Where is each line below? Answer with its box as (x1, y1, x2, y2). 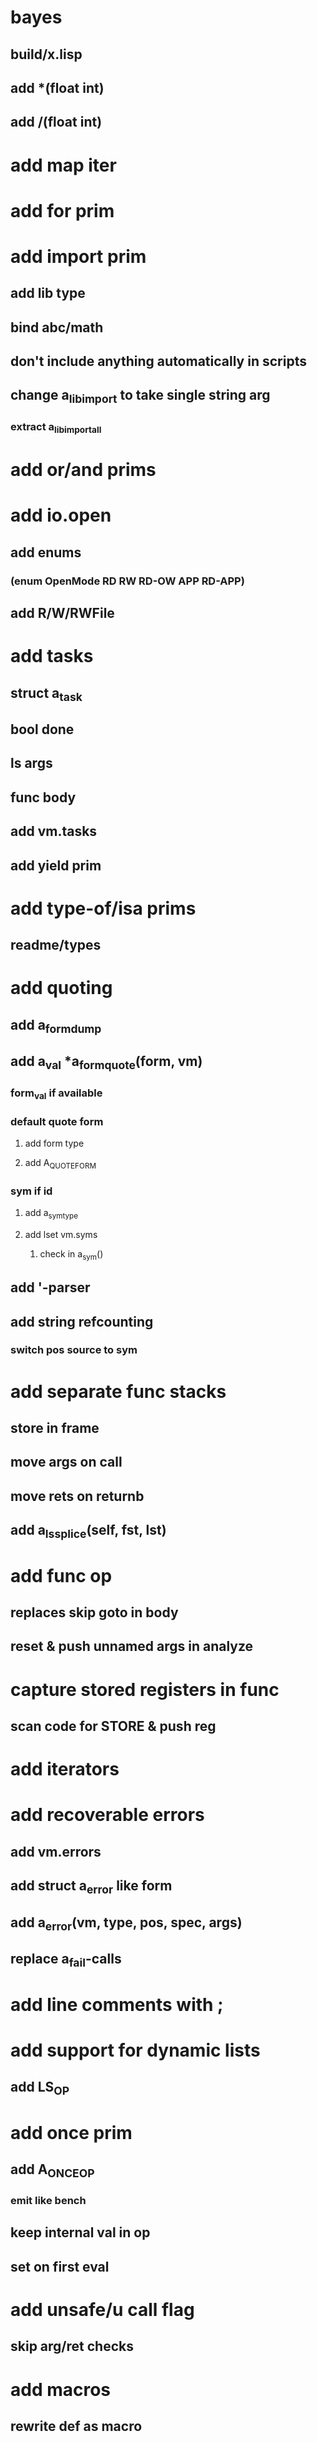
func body (10, 789, 77, 806)
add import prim (10, 245, 147, 268)
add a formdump (10, 1016, 102, 1036)
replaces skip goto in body (10, 1604, 179, 1621)
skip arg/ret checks (10, 2338, 134, 2355)
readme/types (10, 937, 102, 954)
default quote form (10, 1114, 104, 1128)
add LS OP (10, 2079, 70, 2098)
